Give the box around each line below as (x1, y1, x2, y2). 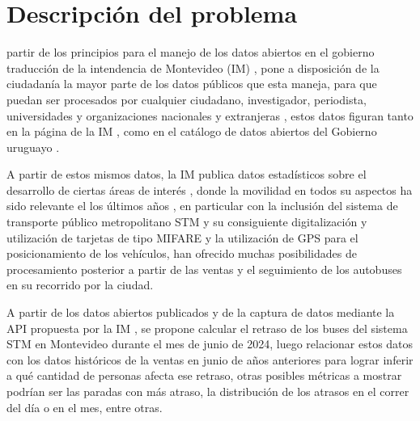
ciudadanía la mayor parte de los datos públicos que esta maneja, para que (6, 75, 377, 92)
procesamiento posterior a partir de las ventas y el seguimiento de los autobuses (6, 260, 402, 277)
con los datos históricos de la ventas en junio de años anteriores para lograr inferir (6, 351, 414, 368)
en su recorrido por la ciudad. (6, 276, 154, 293)
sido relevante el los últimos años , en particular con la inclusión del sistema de (6, 197, 398, 214)
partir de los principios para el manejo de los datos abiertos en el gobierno (6, 44, 375, 61)
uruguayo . (6, 138, 60, 155)
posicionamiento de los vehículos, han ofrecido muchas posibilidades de (6, 245, 357, 262)
